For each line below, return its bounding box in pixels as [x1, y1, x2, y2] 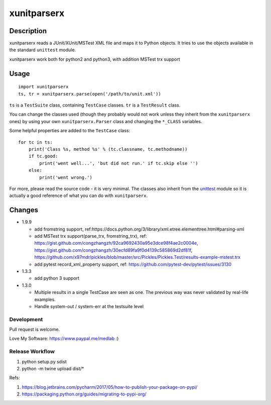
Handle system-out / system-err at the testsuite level [34, 303, 144, 309]
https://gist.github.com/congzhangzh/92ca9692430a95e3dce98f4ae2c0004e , [34, 240, 198, 246]
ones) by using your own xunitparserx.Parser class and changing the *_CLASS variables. [9, 118, 203, 124]
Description [9, 27, 47, 35]
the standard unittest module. [9, 47, 76, 53]
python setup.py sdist [22, 358, 67, 364]
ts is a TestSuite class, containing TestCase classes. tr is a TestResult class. [9, 102, 181, 108]
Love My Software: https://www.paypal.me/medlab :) [9, 336, 119, 342]
